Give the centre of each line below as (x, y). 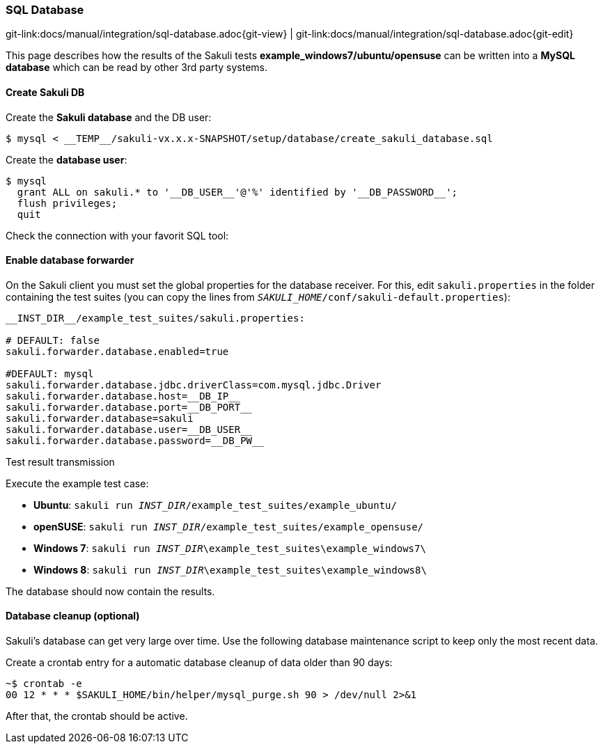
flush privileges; (67, 203)
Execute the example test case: (77, 483)
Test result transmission (60, 462)
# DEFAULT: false (53, 340)
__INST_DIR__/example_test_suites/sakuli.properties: (155, 318)
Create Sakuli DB (45, 92)
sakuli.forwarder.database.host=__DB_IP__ (123, 396)
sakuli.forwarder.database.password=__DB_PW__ (135, 440)
